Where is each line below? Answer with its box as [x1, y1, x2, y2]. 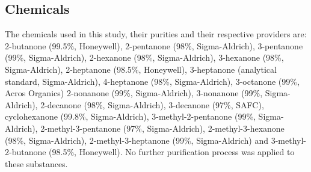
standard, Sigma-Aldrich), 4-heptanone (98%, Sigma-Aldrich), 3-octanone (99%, [5, 75, 300, 87]
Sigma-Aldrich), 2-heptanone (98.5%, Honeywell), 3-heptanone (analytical [5, 63, 277, 75]
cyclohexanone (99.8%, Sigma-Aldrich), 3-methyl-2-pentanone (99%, [5, 110, 256, 123]
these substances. [5, 157, 68, 170]
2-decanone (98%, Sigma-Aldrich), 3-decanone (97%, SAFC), [40, 98, 264, 111]
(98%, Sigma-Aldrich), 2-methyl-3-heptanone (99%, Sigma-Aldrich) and [5, 134, 268, 146]
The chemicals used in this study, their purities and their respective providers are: [5, 28, 307, 40]
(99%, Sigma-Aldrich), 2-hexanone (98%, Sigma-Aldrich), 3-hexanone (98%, [5, 51, 284, 64]
